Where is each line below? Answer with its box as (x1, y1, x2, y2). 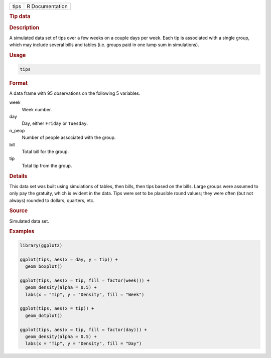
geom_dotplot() (25, 312, 63, 318)
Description (9, 24, 40, 31)
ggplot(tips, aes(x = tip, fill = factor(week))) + (20, 277, 150, 283)
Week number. (22, 106, 52, 112)
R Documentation (27, 3, 68, 10)
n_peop (9, 127, 25, 133)
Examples (9, 228, 35, 235)
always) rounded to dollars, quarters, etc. (9, 197, 95, 203)
